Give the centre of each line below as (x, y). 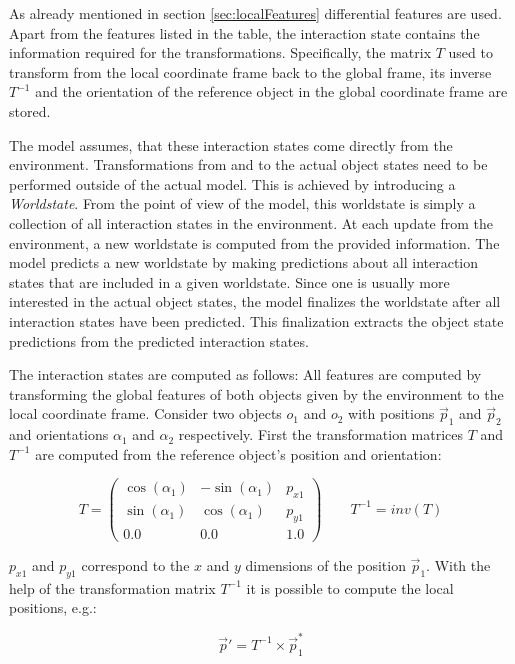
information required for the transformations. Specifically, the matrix (220, 52)
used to (470, 52)
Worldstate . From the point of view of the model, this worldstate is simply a (242, 203)
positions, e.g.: (53, 607)
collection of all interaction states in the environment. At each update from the (251, 222)
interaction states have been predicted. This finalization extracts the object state (256, 320)
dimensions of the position (325, 565)
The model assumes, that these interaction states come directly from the (231, 144)
